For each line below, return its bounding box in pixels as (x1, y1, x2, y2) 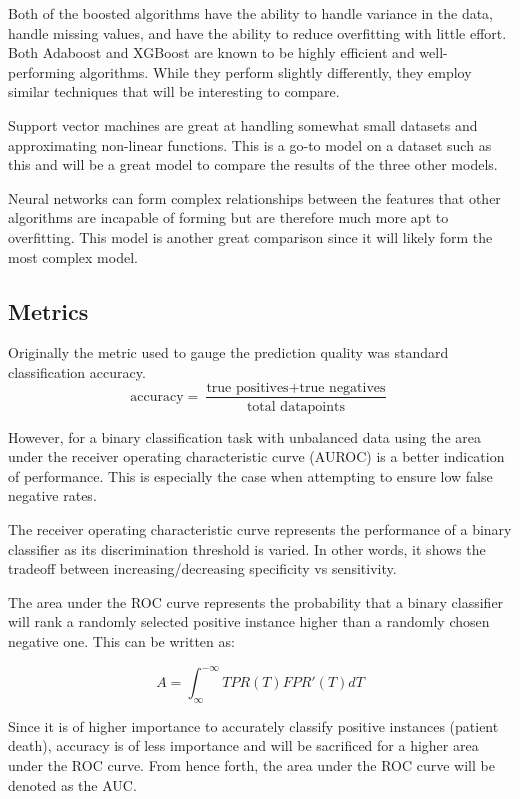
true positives (206, 380, 289, 395)
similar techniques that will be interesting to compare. (8, 81, 340, 102)
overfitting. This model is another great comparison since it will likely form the (8, 226, 493, 247)
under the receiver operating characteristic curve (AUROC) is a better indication (8, 446, 505, 467)
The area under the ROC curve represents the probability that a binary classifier (8, 591, 504, 612)
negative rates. (8, 485, 97, 506)
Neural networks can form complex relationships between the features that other (8, 187, 501, 208)
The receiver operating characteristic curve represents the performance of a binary (8, 518, 512, 539)
